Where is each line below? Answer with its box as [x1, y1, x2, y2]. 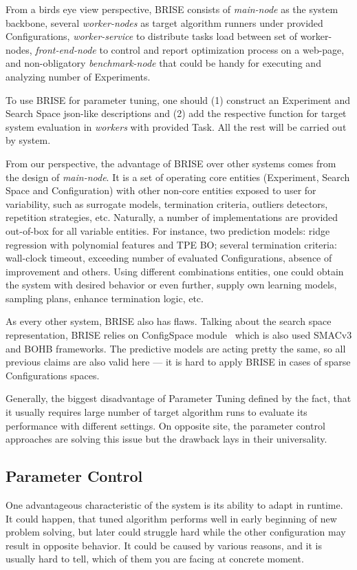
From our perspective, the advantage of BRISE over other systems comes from [6, 156, 336, 170]
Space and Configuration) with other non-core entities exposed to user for [6, 183, 316, 198]
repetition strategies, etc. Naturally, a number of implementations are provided [6, 210, 338, 224]
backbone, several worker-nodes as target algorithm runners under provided [6, 15, 323, 30]
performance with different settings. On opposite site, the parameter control [6, 418, 325, 432]
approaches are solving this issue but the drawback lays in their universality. [6, 432, 327, 446]
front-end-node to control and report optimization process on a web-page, [35, 42, 345, 56]
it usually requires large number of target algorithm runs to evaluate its [6, 405, 307, 419]
